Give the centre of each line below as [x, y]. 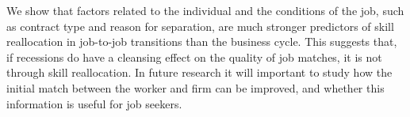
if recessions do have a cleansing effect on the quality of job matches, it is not [194, 57]
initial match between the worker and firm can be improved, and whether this [195, 87]
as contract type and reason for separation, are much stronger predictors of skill [200, 26]
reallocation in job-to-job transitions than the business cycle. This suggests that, [202, 42]
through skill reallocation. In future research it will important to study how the [199, 72]
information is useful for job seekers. [94, 103]
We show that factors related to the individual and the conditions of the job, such [205, 10]
